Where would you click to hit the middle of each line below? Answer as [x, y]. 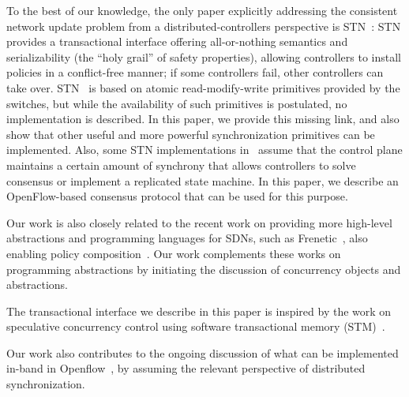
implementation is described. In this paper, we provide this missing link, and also [203, 119]
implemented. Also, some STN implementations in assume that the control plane [204, 150]
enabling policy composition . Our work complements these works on [174, 253]
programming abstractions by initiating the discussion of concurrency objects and [204, 269]
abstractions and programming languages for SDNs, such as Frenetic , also [187, 238]
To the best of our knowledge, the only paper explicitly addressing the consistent [202, 10]
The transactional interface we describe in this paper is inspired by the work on [199, 311]
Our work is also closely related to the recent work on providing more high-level [199, 222]
